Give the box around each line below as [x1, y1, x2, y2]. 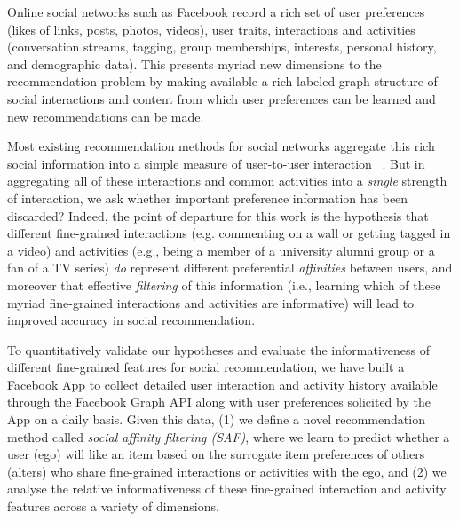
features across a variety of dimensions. [7, 497, 219, 516]
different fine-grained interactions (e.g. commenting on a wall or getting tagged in [7, 224, 451, 242]
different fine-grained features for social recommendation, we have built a [7, 358, 405, 376]
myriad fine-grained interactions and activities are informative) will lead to [7, 293, 415, 312]
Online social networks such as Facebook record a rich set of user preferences [7, 3, 425, 20]
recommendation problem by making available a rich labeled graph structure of [7, 72, 438, 91]
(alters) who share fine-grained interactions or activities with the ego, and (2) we [7, 462, 447, 480]
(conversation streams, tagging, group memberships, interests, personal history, [7, 37, 437, 56]
